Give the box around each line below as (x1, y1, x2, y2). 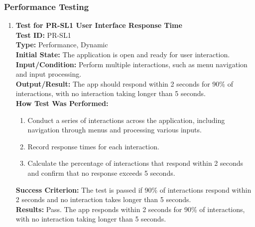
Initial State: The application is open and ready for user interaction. (15, 49, 230, 59)
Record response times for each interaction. (27, 141, 159, 151)
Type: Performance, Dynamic (15, 39, 108, 50)
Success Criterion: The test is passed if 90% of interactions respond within (15, 184, 252, 195)
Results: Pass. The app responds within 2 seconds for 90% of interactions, (15, 204, 245, 214)
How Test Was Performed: (15, 98, 109, 108)
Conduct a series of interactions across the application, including (27, 114, 225, 125)
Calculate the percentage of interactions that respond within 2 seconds (27, 158, 244, 168)
